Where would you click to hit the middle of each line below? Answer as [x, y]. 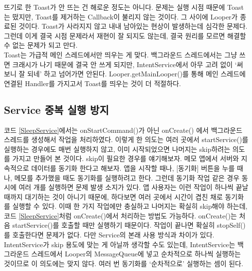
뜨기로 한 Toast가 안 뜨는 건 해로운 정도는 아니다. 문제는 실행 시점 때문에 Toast [124, 7]
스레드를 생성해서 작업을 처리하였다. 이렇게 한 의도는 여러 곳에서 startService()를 [126, 139]
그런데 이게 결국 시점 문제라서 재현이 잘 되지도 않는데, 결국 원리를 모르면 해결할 [125, 35]
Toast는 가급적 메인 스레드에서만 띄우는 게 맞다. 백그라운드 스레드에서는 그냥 [121, 54]
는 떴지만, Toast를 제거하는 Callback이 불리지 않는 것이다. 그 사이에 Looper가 [121, 16]
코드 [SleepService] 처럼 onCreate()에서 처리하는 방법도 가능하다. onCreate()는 [120, 215]
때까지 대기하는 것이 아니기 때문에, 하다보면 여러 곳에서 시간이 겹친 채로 [113, 196]
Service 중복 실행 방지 [56, 109]
